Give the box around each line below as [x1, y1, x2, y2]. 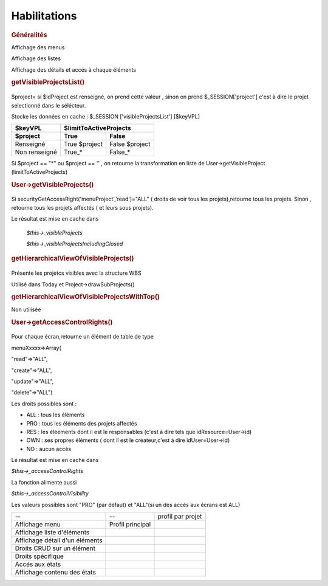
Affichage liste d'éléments [15, 528, 90, 537]
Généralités [11, 30, 47, 39]
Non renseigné [15, 148, 58, 156]
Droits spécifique [15, 552, 64, 560]
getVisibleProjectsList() [11, 78, 85, 86]
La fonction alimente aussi [11, 478, 77, 486]
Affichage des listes [11, 55, 61, 62]
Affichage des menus [11, 43, 65, 51]
